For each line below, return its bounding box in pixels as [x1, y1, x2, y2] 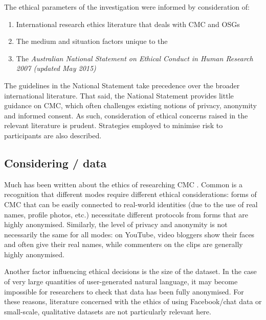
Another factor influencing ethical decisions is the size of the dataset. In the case [4, 266, 257, 277]
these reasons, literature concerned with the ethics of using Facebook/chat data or [4, 296, 262, 307]
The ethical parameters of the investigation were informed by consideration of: [4, 2, 250, 12]
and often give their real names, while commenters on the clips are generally [4, 239, 243, 250]
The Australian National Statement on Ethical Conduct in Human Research [16, 53, 253, 63]
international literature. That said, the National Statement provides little [4, 90, 234, 101]
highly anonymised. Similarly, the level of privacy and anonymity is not [4, 219, 228, 230]
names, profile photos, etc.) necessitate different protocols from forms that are [4, 209, 249, 219]
